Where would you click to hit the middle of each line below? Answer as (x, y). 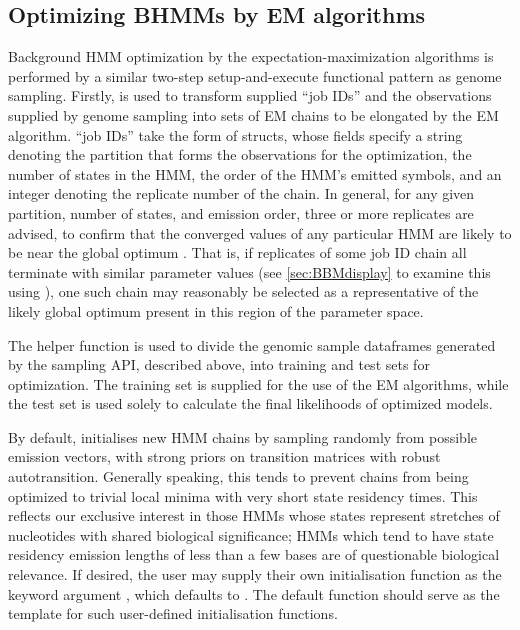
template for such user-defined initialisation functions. (173, 613)
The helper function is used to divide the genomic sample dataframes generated (252, 344)
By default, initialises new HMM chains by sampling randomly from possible (242, 436)
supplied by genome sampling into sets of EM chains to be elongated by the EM (253, 114)
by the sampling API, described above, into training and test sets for (219, 364)
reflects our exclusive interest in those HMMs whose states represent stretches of (254, 515)
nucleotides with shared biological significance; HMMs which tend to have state (251, 534)
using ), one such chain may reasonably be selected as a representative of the (243, 291)
